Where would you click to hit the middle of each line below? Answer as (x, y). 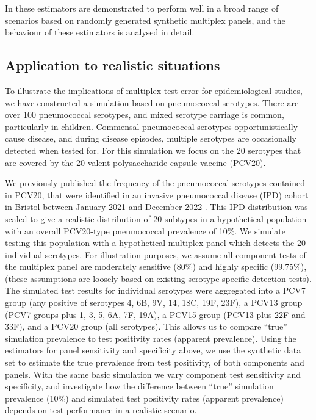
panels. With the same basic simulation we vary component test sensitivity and (153, 374)
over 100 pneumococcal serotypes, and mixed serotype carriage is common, (145, 114)
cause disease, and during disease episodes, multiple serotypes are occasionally (151, 138)
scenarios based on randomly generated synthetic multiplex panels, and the (145, 20)
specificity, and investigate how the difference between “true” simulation (139, 386)
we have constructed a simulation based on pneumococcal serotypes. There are (152, 102)
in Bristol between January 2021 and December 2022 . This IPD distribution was (156, 207)
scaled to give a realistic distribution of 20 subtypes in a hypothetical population (156, 218)
